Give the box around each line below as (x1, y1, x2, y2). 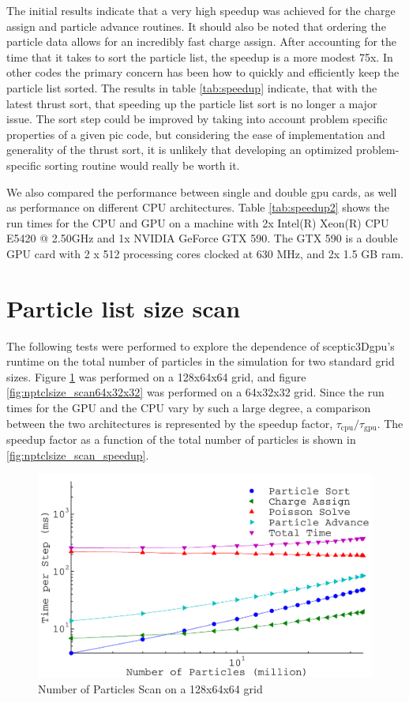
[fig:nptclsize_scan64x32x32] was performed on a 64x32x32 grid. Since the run (6, 384, 385, 400)
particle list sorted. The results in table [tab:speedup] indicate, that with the (6, 79, 377, 96)
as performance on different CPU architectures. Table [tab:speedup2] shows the (6, 199, 389, 216)
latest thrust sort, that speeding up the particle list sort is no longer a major (6, 95, 377, 111)
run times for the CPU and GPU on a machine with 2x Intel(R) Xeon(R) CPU (6, 214, 389, 231)
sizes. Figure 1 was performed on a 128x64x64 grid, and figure (6, 368, 306, 385)
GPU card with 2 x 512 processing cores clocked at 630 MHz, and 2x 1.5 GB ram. (6, 245, 403, 261)
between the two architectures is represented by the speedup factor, (6, 415, 333, 431)
